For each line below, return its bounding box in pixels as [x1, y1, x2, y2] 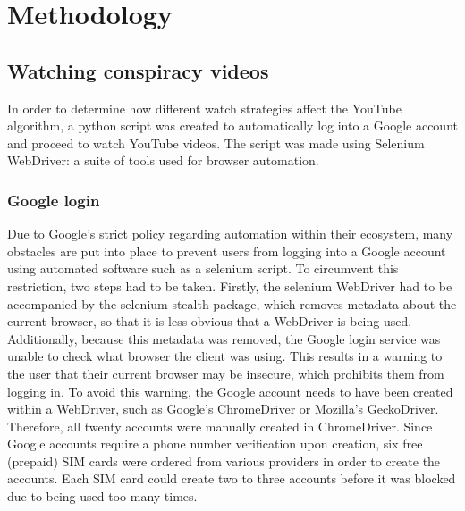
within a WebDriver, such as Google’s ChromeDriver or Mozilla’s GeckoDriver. [7, 399, 439, 418]
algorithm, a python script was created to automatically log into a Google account [7, 116, 458, 135]
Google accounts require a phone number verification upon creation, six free [7, 434, 423, 453]
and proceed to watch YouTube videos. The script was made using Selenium [7, 133, 425, 152]
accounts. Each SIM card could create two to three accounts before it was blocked [7, 469, 456, 488]
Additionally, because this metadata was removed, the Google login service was [7, 329, 441, 348]
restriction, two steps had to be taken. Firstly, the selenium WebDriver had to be [7, 276, 452, 295]
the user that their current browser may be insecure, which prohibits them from [7, 364, 444, 382]
